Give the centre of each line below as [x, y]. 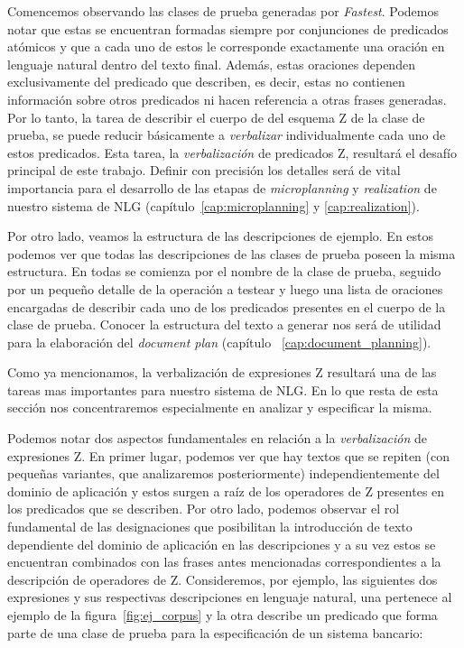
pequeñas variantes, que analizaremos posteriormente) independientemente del [223, 473]
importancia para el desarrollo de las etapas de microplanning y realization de [222, 187]
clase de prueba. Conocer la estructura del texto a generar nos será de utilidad [224, 324]
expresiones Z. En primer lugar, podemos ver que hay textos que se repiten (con [229, 455]
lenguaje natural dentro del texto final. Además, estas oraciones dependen [211, 64]
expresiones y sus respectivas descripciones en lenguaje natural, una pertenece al [230, 597]
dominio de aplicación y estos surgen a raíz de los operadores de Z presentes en [226, 491]
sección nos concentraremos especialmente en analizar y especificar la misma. [220, 407]
